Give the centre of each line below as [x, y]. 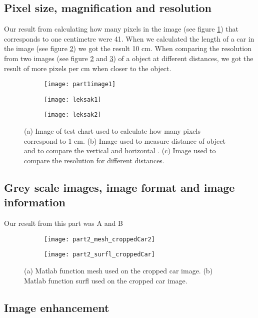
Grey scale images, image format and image [119, 187]
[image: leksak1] [73, 99]
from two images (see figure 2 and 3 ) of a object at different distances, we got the [129, 58]
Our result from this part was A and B [63, 223]
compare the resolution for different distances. [94, 160]
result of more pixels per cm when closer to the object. [88, 68]
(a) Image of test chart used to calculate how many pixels [112, 131]
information [35, 202]
